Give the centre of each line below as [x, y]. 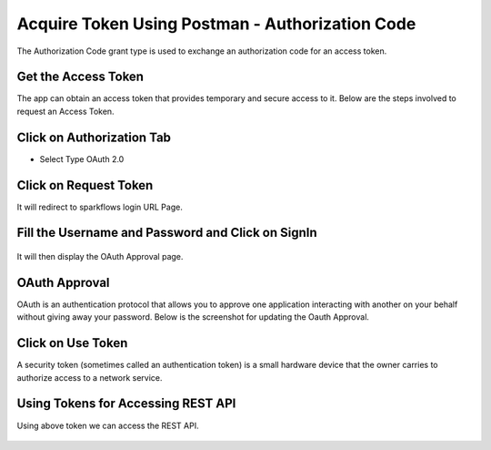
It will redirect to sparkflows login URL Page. [100, 207]
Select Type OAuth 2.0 [82, 159]
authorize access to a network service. [90, 377]
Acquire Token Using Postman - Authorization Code [216, 24]
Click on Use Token [72, 343]
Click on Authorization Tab [94, 137]
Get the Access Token [80, 77]
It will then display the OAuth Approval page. [100, 257]
